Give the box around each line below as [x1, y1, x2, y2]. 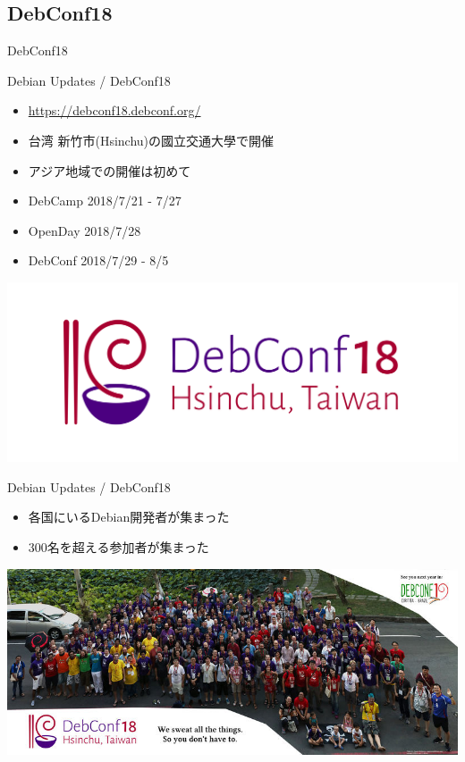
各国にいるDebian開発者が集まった [28, 507, 230, 526]
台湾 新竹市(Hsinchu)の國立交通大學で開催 [28, 130, 275, 149]
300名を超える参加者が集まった [28, 538, 209, 557]
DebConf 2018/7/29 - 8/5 [28, 251, 169, 270]
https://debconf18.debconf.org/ [28, 101, 201, 120]
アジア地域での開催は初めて [28, 161, 191, 180]
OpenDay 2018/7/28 [28, 221, 141, 239]
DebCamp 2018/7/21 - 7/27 [28, 191, 182, 210]
